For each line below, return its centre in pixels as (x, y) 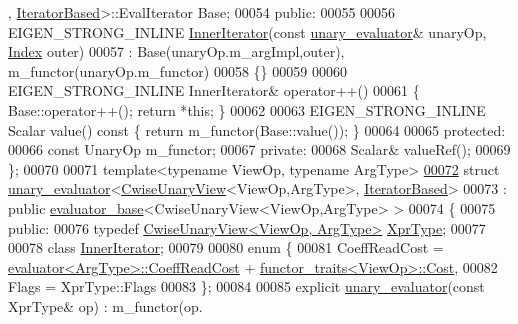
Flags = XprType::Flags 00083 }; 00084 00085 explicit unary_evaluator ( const (246, 286)
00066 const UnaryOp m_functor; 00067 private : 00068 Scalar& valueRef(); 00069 (259, 149)
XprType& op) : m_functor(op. (105, 305)
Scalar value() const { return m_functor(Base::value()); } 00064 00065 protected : (257, 129)
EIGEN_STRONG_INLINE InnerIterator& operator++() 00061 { (214, 90)
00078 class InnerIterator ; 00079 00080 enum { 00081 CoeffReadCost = (226, 247)
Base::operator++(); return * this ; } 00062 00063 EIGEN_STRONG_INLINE (247, 109)
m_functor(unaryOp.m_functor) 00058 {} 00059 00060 (177, 70)
